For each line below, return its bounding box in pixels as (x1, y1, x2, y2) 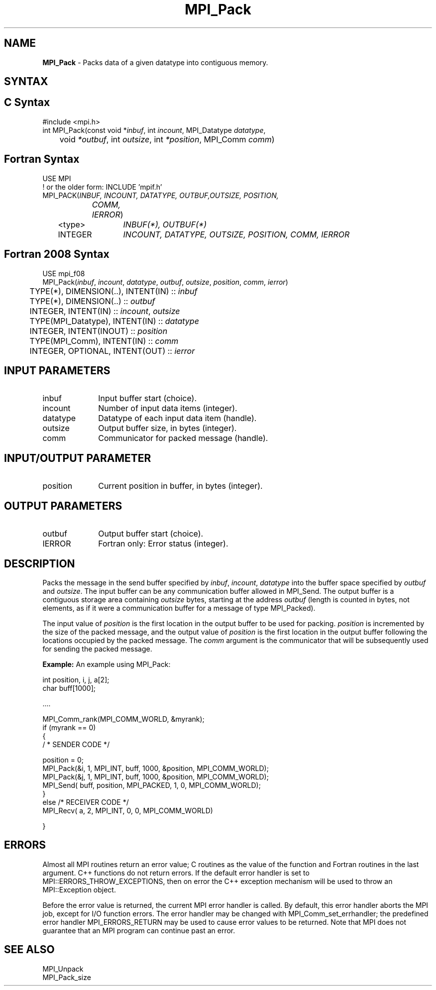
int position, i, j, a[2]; (42, 675, 109, 684)
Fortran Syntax (4, 153, 80, 166)
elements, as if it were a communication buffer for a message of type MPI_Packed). (42, 603, 316, 612)
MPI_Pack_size (42, 973, 91, 982)
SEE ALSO (4, 943, 55, 956)
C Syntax (4, 96, 50, 109)
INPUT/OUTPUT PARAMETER (4, 451, 151, 464)
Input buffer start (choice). (98, 393, 197, 404)
